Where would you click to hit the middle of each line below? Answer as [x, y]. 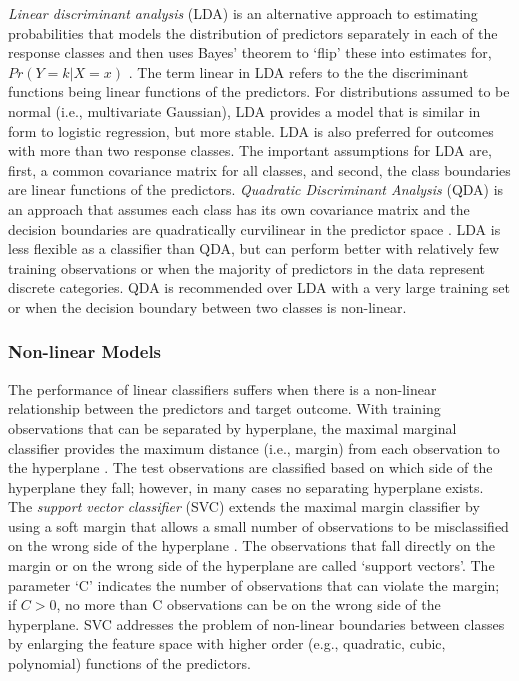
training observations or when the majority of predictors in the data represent [247, 267]
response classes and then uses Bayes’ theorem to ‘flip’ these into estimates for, [250, 52]
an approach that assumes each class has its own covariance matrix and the [239, 208]
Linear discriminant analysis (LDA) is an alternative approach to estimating [243, 13]
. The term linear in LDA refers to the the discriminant [298, 71]
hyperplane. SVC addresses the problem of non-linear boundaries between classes [256, 623]
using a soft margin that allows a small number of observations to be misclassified [258, 525]
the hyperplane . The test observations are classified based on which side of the [250, 467]
